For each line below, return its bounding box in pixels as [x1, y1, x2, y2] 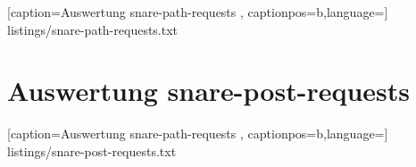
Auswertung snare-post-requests [7, 72, 411, 109]
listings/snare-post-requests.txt [7, 141, 177, 160]
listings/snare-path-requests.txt [7, 20, 179, 38]
